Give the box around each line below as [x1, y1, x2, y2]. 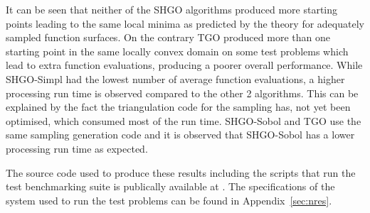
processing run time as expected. [6, 141, 148, 155]
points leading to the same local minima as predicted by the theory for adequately [6, 16, 364, 31]
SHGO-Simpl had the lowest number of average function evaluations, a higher [6, 71, 345, 86]
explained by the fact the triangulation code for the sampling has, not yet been [6, 99, 351, 114]
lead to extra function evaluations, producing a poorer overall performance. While [6, 58, 363, 72]
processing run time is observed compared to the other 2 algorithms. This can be [6, 85, 359, 100]
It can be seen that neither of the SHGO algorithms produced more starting [6, 2, 338, 16]
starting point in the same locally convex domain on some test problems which [6, 43, 349, 58]
